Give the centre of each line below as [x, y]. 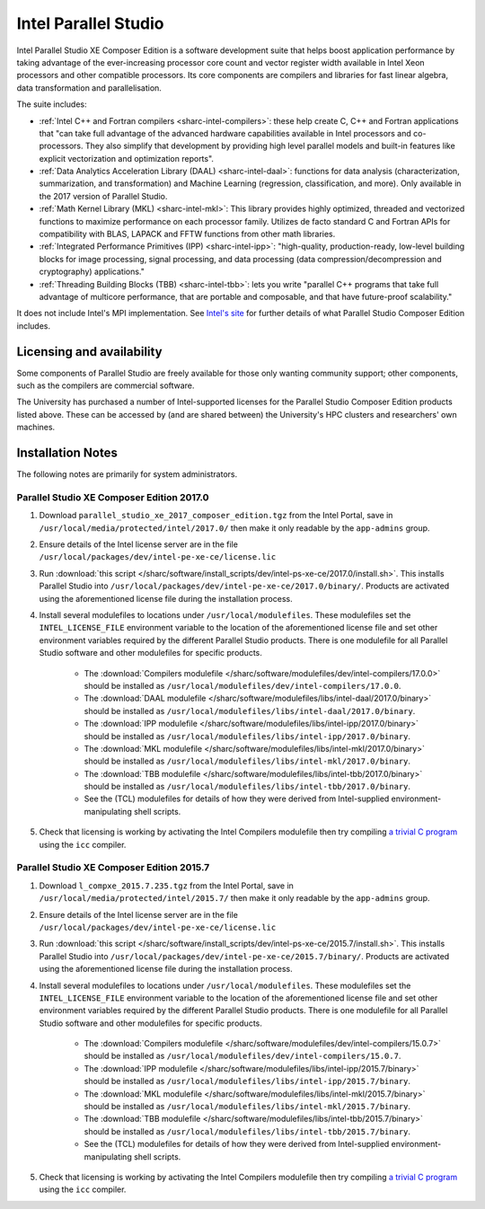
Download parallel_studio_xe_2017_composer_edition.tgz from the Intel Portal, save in [216, 516]
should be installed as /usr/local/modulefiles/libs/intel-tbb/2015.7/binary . [247, 1131]
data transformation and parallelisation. [89, 88]
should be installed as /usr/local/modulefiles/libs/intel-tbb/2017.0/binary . [247, 787]
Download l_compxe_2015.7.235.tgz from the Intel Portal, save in [166, 886]
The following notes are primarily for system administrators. [127, 474]
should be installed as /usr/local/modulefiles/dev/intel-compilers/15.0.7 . [242, 1056]
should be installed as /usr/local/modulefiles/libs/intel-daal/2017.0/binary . [250, 710]
